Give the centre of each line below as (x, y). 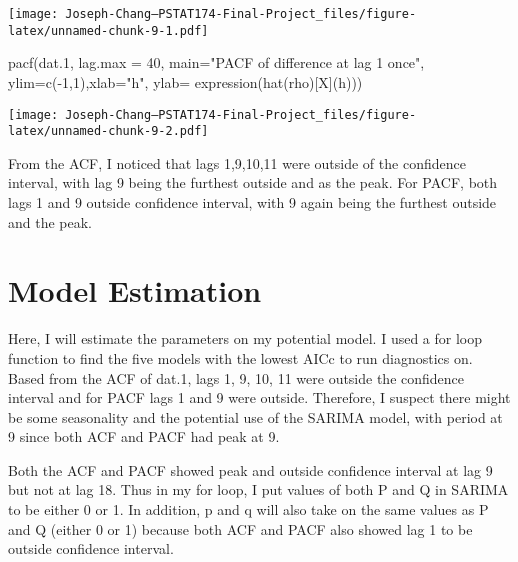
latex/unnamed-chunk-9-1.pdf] (108, 30)
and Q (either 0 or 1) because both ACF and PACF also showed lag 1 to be (240, 528)
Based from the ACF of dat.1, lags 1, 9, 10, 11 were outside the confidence (236, 377)
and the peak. (50, 221)
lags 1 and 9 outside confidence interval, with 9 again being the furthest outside (252, 202)
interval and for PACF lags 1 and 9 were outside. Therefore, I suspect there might (259, 397)
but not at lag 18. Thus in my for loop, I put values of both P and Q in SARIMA (258, 489)
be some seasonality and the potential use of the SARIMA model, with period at (255, 416)
